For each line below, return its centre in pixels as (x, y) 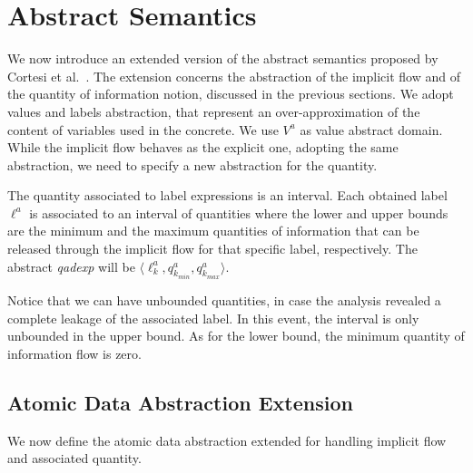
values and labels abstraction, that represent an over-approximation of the (214, 111)
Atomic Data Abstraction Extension (180, 402)
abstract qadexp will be (71, 266)
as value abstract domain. (371, 129)
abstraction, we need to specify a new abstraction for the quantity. (192, 164)
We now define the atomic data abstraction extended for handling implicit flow (227, 440)
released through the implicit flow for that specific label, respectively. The (212, 249)
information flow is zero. (74, 353)
